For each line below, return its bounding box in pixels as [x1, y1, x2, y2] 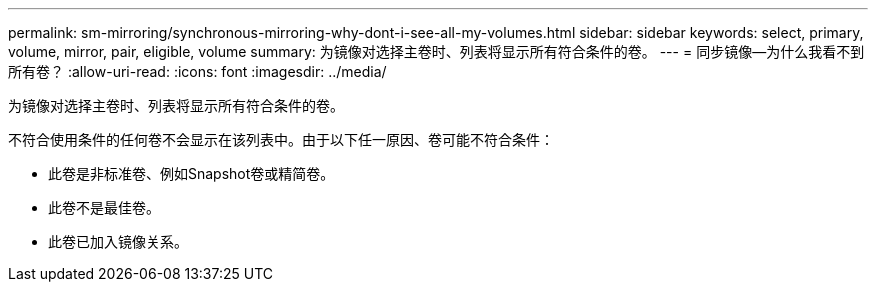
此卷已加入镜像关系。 [48, 233, 188, 250]
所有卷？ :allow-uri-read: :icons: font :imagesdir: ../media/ [8, 63, 387, 80]
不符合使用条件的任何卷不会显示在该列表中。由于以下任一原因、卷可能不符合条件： [8, 131, 554, 148]
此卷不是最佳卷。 [48, 199, 160, 216]
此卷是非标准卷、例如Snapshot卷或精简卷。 [48, 165, 335, 182]
